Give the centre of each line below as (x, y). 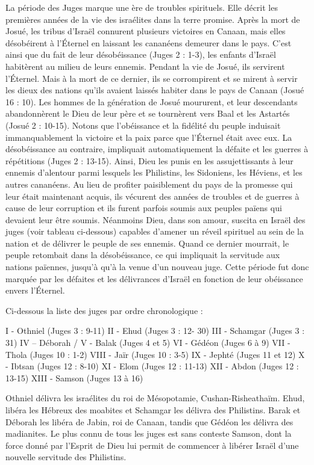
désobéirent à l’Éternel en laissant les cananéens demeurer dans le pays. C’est (149, 42)
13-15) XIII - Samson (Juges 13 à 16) (74, 377)
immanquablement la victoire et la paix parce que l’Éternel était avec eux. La (149, 137)
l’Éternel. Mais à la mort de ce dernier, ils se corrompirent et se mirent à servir (152, 78)
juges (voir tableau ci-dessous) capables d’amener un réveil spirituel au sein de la (155, 231)
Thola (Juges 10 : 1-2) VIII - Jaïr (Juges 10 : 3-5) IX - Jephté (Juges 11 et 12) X (155, 354)
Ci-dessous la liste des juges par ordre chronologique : (104, 310)
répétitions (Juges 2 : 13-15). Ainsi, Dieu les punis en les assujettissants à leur (149, 160)
